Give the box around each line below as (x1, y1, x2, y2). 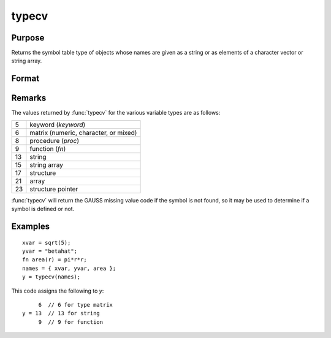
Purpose (11, 33, 45, 43)
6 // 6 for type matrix (38, 301, 113, 308)
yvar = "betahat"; (22, 247, 78, 255)
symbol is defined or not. (11, 205, 75, 213)
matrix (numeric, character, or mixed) (29, 128, 137, 137)
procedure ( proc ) (29, 136, 80, 145)
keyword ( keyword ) (29, 120, 86, 129)
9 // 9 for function (38, 318, 104, 325)
